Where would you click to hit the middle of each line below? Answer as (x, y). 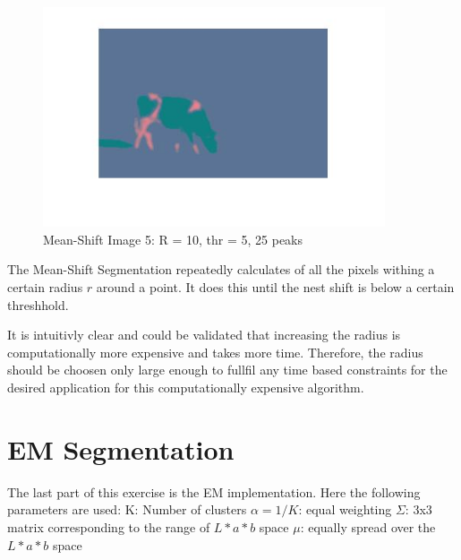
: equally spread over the (368, 526)
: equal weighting (345, 509)
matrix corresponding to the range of (109, 526)
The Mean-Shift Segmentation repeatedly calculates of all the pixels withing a (221, 269)
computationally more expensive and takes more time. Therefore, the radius (215, 352)
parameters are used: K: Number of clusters (127, 509)
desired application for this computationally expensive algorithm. (186, 388)
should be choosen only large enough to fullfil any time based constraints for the (227, 370)
